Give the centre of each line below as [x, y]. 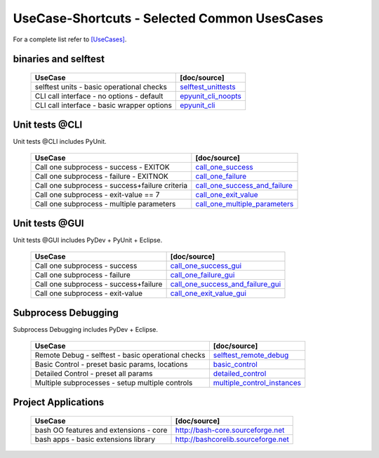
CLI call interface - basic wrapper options [103, 105]
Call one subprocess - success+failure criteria [111, 185]
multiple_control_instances [257, 382]
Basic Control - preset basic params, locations [111, 364]
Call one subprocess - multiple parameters [105, 203]
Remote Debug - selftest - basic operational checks [120, 355]
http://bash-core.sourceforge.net [230, 430]
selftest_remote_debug [251, 355]
